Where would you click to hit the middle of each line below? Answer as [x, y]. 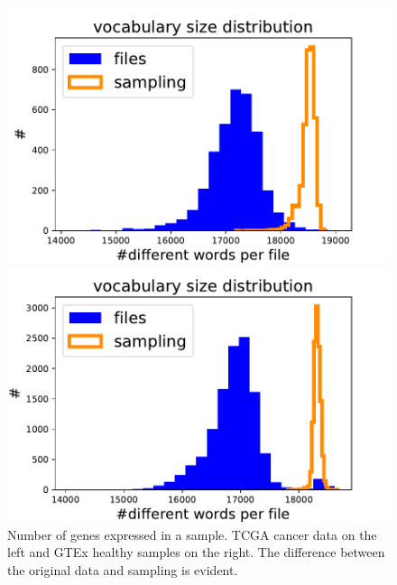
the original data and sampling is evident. [123, 569]
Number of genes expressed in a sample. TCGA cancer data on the [192, 534]
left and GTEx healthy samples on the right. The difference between [196, 552]
